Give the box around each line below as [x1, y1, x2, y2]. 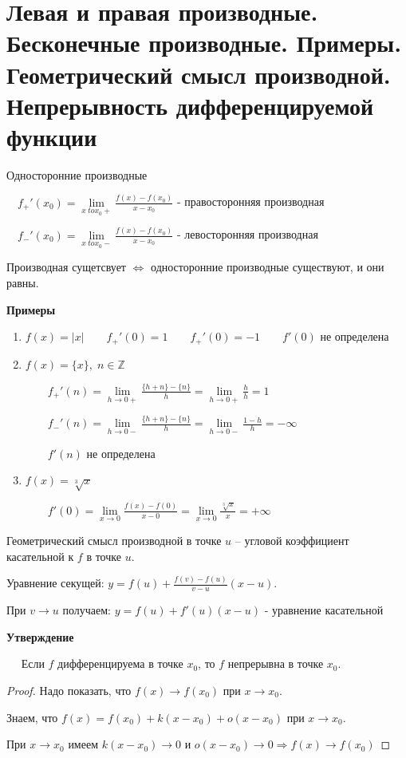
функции [6, 120, 97, 152]
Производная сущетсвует [6, 259, 126, 275]
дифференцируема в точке [57, 655, 183, 672]
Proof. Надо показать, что [6, 682, 132, 699]
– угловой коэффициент [235, 531, 349, 548]
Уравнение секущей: [6, 574, 104, 591]
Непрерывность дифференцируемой [6, 89, 374, 121]
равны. [6, 274, 39, 290]
